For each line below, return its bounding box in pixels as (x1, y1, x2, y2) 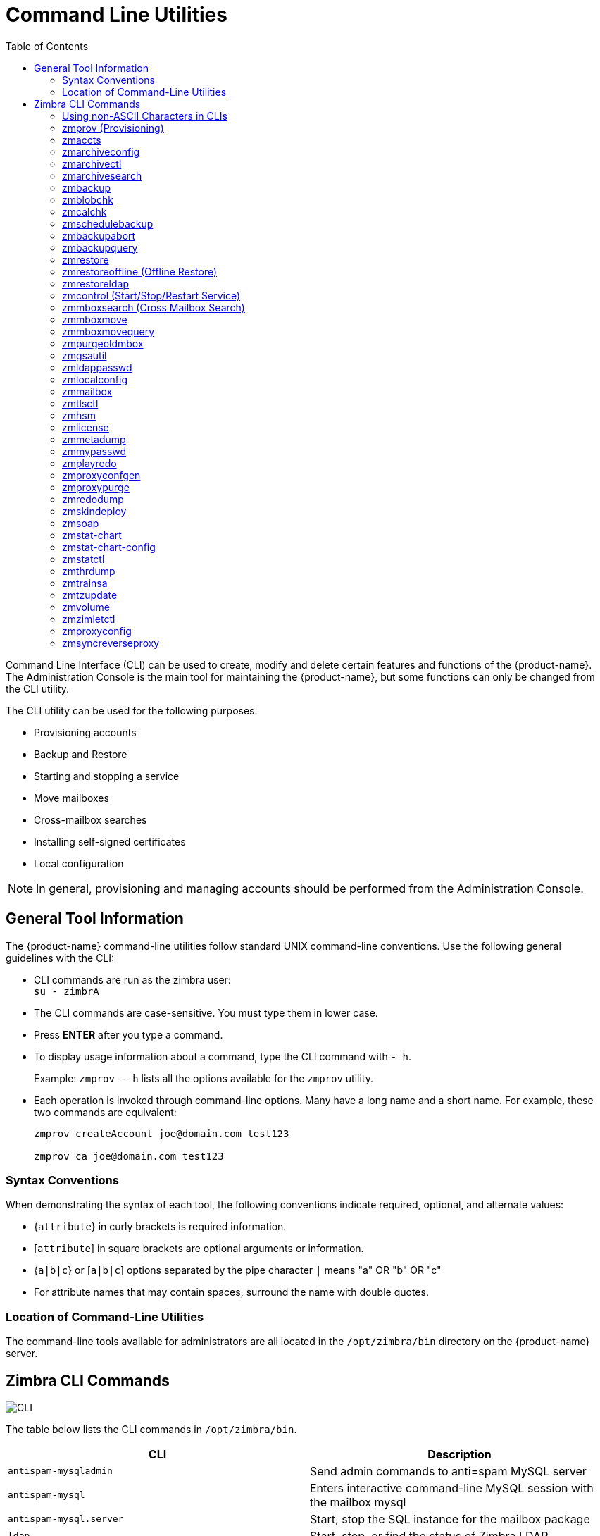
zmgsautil (62, 349, 107, 361)
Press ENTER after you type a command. (34, 1028, 223, 1041)
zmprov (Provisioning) (62, 121, 164, 134)
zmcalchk (62, 205, 107, 218)
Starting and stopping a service (34, 769, 180, 782)
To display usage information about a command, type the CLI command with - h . (34, 1050, 412, 1063)
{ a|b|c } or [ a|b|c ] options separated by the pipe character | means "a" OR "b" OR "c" (34, 1264, 442, 1277)
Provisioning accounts (34, 726, 137, 738)
